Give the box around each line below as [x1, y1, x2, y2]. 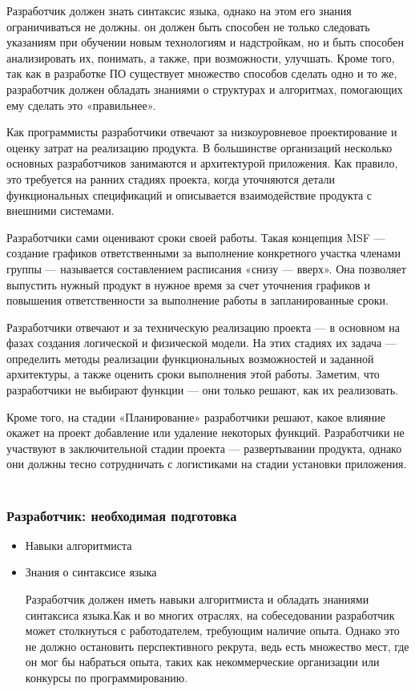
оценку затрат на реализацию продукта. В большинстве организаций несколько [6, 139, 393, 156]
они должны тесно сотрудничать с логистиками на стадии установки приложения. [6, 455, 407, 472]
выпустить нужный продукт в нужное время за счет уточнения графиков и [6, 276, 370, 293]
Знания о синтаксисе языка [25, 564, 157, 580]
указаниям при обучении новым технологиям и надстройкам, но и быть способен [6, 34, 404, 51]
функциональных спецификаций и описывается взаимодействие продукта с [6, 186, 373, 203]
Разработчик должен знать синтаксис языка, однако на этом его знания [6, 2, 352, 18]
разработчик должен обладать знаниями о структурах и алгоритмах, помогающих [6, 80, 403, 97]
